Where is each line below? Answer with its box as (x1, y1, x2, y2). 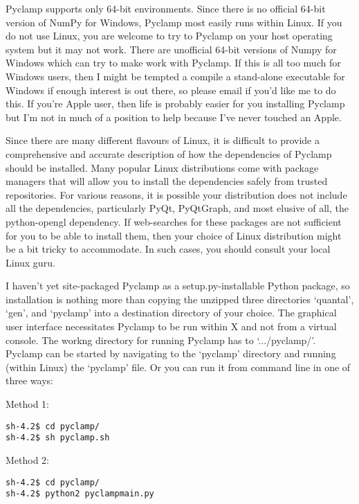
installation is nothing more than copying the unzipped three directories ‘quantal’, (6, 291, 354, 306)
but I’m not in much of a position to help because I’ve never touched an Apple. (6, 109, 342, 124)
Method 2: (6, 452, 50, 467)
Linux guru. (6, 255, 55, 269)
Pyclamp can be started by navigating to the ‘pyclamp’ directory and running (6, 346, 336, 361)
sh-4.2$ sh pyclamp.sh (6, 433, 110, 443)
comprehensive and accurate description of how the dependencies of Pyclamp (6, 146, 332, 161)
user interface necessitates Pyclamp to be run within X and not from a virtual (6, 319, 337, 334)
